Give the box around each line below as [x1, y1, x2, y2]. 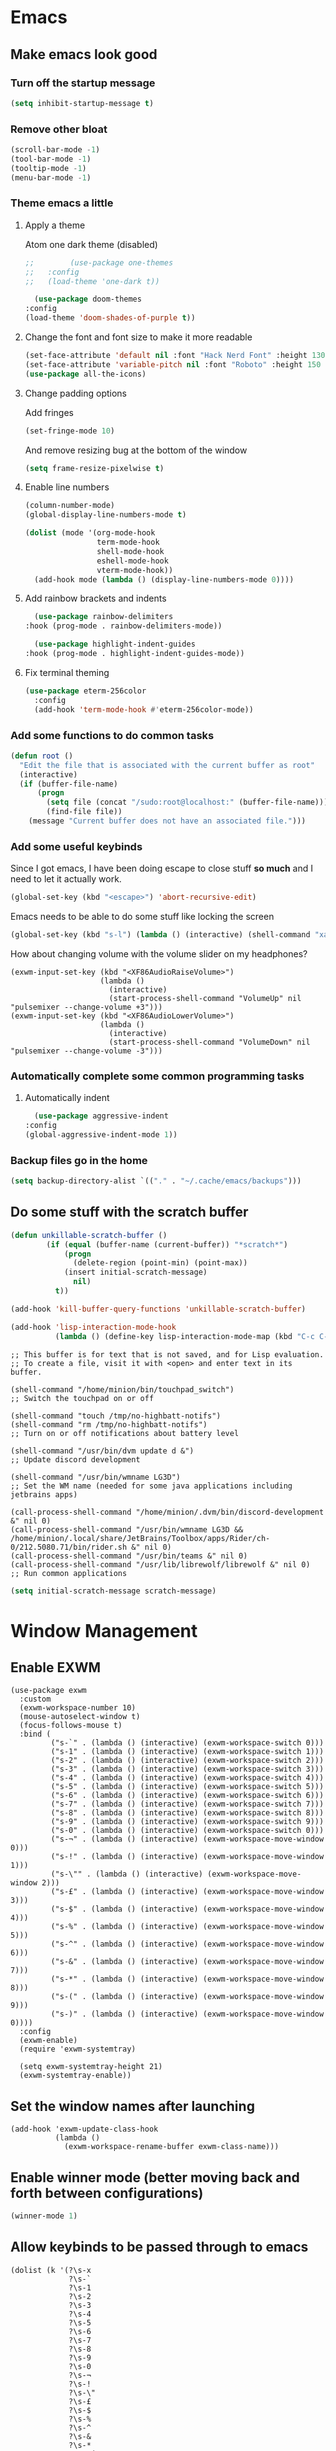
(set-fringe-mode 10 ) [24, 426, 115, 436]
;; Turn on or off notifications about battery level [10, 1428, 240, 1438]
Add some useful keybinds [10, 839, 143, 853]
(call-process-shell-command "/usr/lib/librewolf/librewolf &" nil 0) [10, 1559, 311, 1570]
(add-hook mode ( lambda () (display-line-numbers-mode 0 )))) [34, 574, 295, 585]
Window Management [10, 1619, 198, 1642]
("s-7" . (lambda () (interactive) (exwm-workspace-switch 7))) [50, 1799, 325, 1810]
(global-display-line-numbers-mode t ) [24, 510, 187, 520]
